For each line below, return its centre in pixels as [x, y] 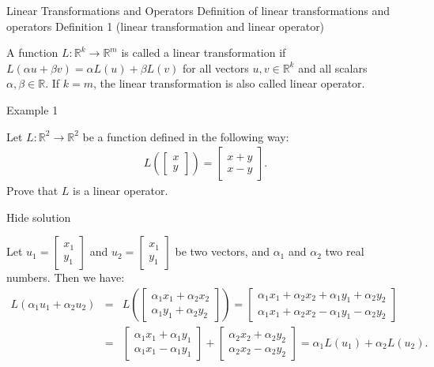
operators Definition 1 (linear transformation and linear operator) [166, 26]
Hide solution [39, 217]
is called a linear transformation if [204, 52]
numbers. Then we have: [66, 277]
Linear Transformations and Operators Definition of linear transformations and [198, 10]
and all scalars [333, 67]
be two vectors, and [222, 251]
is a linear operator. [121, 191]
